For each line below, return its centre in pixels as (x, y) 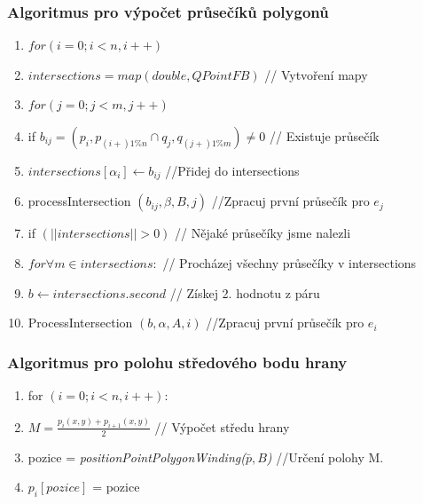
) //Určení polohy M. (325, 457)
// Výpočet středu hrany (222, 426)
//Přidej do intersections (232, 170)
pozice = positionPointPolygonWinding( (137, 457)
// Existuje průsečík (324, 136)
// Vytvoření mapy (316, 74)
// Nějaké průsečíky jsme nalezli (263, 233)
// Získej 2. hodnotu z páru (245, 292)
